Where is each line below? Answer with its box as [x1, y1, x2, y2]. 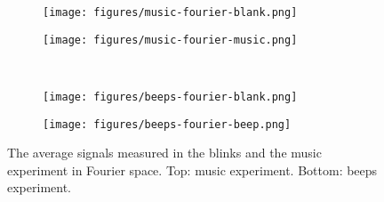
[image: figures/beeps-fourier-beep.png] [43, 117, 292, 131]
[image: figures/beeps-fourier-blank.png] [43, 90, 298, 103]
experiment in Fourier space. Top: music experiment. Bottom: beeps [7, 160, 378, 179]
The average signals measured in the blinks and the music [7, 143, 322, 162]
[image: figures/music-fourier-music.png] [43, 33, 298, 46]
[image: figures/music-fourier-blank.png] [43, 6, 298, 19]
